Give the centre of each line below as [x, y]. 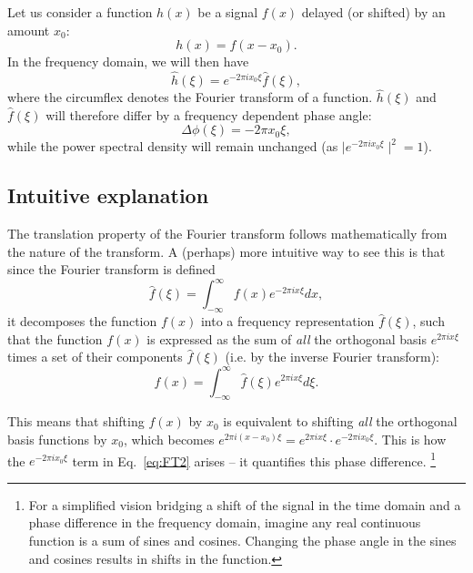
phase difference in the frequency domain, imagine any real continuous [225, 522]
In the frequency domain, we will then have [128, 61]
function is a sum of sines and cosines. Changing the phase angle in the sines [242, 540]
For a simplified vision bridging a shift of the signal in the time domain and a [245, 504]
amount [29, 30]
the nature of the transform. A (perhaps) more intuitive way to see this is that [226, 251]
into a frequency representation [287, 321]
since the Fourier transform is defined [111, 269]
